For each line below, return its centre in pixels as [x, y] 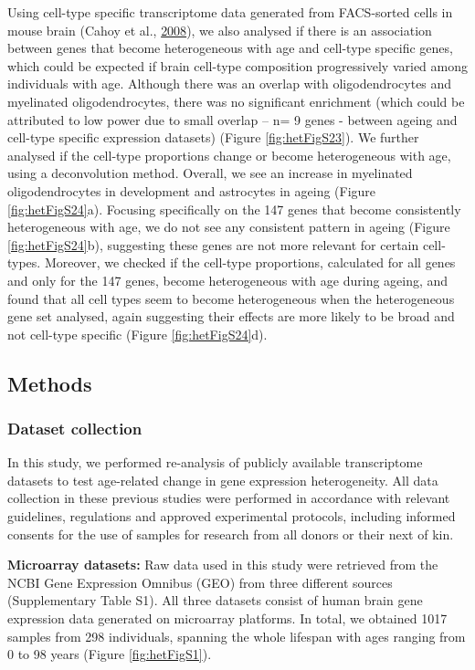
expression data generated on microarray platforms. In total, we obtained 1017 [227, 618]
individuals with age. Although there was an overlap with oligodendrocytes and [230, 84]
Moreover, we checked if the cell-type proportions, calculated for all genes [250, 262]
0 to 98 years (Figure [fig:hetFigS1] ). [110, 654]
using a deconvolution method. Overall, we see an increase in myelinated [210, 173]
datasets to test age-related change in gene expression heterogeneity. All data [223, 480]
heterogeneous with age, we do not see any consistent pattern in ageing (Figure [229, 227]
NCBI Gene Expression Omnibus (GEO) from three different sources [200, 582]
